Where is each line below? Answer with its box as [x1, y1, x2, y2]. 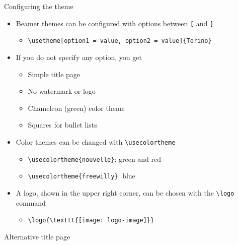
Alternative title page [4, 231, 70, 241]
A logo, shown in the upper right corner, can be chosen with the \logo [16, 187, 234, 198]
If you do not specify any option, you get [16, 51, 142, 62]
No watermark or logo [28, 86, 96, 96]
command [16, 197, 46, 208]
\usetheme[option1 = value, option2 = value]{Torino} [28, 37, 212, 45]
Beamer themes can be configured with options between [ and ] [16, 18, 214, 28]
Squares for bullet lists [28, 119, 97, 130]
